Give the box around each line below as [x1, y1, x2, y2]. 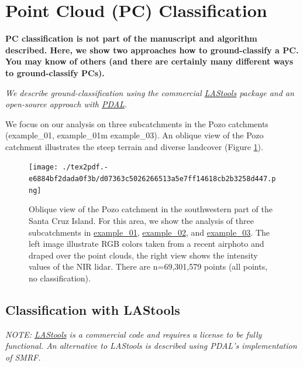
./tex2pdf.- [62, 163, 109, 172]
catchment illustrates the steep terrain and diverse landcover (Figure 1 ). [5, 140, 263, 152]
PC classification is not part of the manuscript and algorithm [5, 32, 257, 45]
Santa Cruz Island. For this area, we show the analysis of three [29, 215, 254, 227]
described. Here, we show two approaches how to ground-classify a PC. [5, 43, 299, 56]
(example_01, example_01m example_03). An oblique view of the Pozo [5, 129, 264, 141]
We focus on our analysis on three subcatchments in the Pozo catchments [5, 117, 268, 130]
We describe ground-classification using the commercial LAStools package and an [5, 86, 294, 98]
